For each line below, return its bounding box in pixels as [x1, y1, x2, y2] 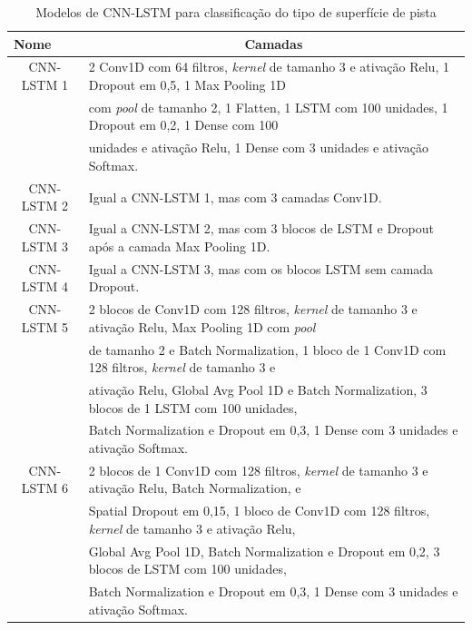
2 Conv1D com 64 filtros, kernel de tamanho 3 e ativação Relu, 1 [88, 57, 449, 76]
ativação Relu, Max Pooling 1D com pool [88, 317, 316, 336]
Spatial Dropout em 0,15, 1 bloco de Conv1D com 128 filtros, [88, 501, 430, 520]
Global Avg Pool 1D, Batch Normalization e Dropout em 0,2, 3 [88, 541, 440, 560]
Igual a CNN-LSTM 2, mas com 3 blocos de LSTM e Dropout [88, 219, 434, 238]
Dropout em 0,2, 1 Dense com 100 [88, 115, 279, 134]
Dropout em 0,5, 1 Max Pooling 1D [88, 75, 286, 94]
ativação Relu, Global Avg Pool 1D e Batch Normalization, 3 [88, 379, 428, 399]
